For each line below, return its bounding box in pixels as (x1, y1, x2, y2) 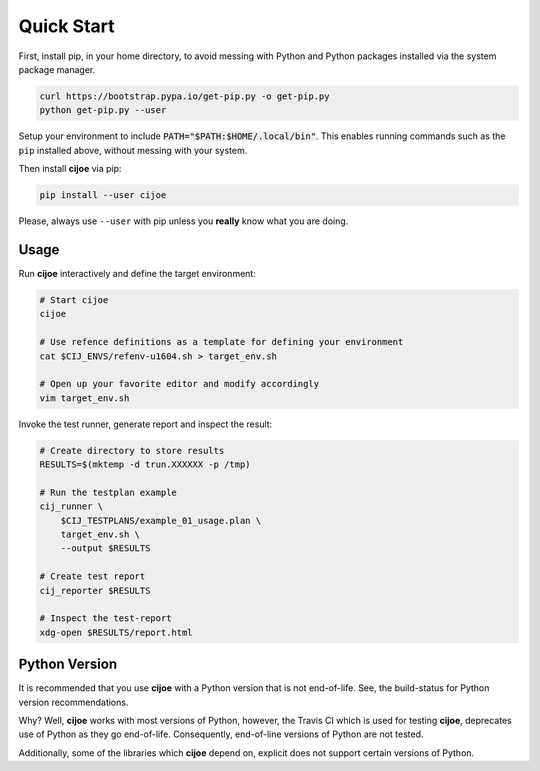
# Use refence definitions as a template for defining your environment (39, 336, 404, 348)
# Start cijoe (39, 294, 109, 305)
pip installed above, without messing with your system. (18, 144, 248, 156)
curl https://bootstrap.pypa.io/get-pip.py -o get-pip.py (39, 90, 330, 102)
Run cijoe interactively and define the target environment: (18, 267, 257, 279)
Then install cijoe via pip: (18, 163, 122, 175)
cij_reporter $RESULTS (39, 585, 151, 596)
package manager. (18, 63, 96, 75)
